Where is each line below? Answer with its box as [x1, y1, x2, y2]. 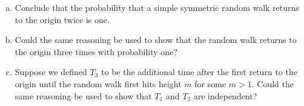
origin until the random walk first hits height [15, 77, 182, 90]
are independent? [193, 89, 257, 102]
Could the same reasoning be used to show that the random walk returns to [15, 33, 297, 46]
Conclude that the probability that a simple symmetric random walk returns [15, 1, 299, 13]
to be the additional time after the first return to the [101, 65, 297, 78]
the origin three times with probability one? [15, 45, 177, 58]
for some [194, 77, 226, 90]
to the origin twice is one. [15, 13, 110, 25]
